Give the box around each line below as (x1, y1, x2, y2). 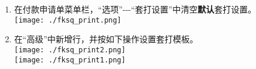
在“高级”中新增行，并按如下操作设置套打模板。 (14, 33, 199, 45)
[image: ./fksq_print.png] (14, 15, 121, 24)
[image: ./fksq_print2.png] (14, 45, 126, 54)
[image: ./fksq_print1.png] (14, 55, 126, 64)
